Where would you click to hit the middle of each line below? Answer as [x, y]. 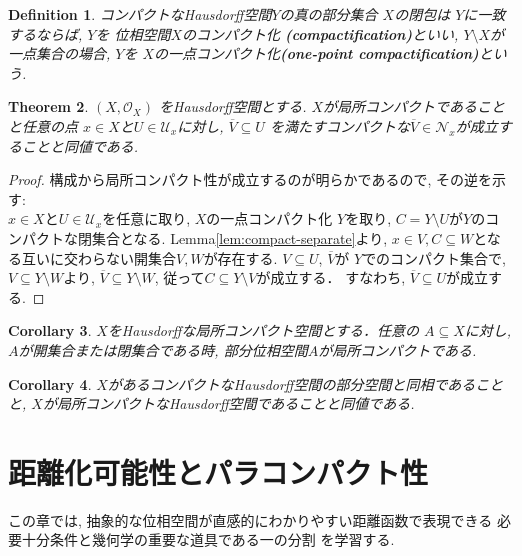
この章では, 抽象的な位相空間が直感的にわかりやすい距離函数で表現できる [250, 519]
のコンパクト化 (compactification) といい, [320, 33]
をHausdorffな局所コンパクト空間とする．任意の [263, 330]
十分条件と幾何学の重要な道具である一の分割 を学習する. [208, 539]
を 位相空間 [133, 33]
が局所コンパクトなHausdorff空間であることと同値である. [228, 403]
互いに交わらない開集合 [98, 257]
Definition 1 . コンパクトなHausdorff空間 [140, 14]
